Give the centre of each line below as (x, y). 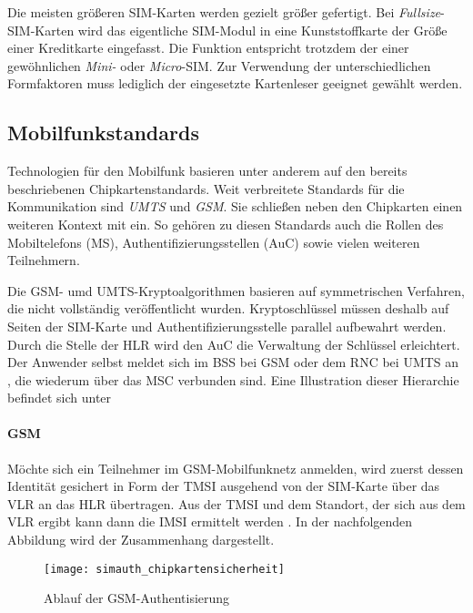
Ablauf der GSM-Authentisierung (137, 598)
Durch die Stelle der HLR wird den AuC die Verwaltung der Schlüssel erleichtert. (234, 344)
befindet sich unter (60, 398)
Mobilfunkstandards (103, 133)
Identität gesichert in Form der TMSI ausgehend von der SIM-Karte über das (224, 486)
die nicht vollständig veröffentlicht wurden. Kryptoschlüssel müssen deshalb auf (228, 308)
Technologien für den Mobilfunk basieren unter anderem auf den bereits (207, 171)
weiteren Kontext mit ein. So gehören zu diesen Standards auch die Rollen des (226, 224)
